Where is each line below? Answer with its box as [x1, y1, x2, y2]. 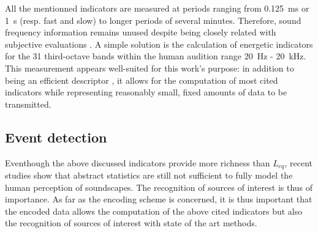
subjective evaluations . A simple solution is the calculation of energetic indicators [5, 37, 313, 50]
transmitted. [5, 97, 51, 110]
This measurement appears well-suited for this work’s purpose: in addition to [5, 61, 294, 74]
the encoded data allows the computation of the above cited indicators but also [5, 204, 303, 217]
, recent [284, 156, 312, 169]
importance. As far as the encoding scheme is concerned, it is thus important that [5, 193, 312, 205]
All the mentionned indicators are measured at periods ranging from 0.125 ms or [5, 2, 309, 14]
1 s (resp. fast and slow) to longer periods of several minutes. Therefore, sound [5, 13, 301, 26]
